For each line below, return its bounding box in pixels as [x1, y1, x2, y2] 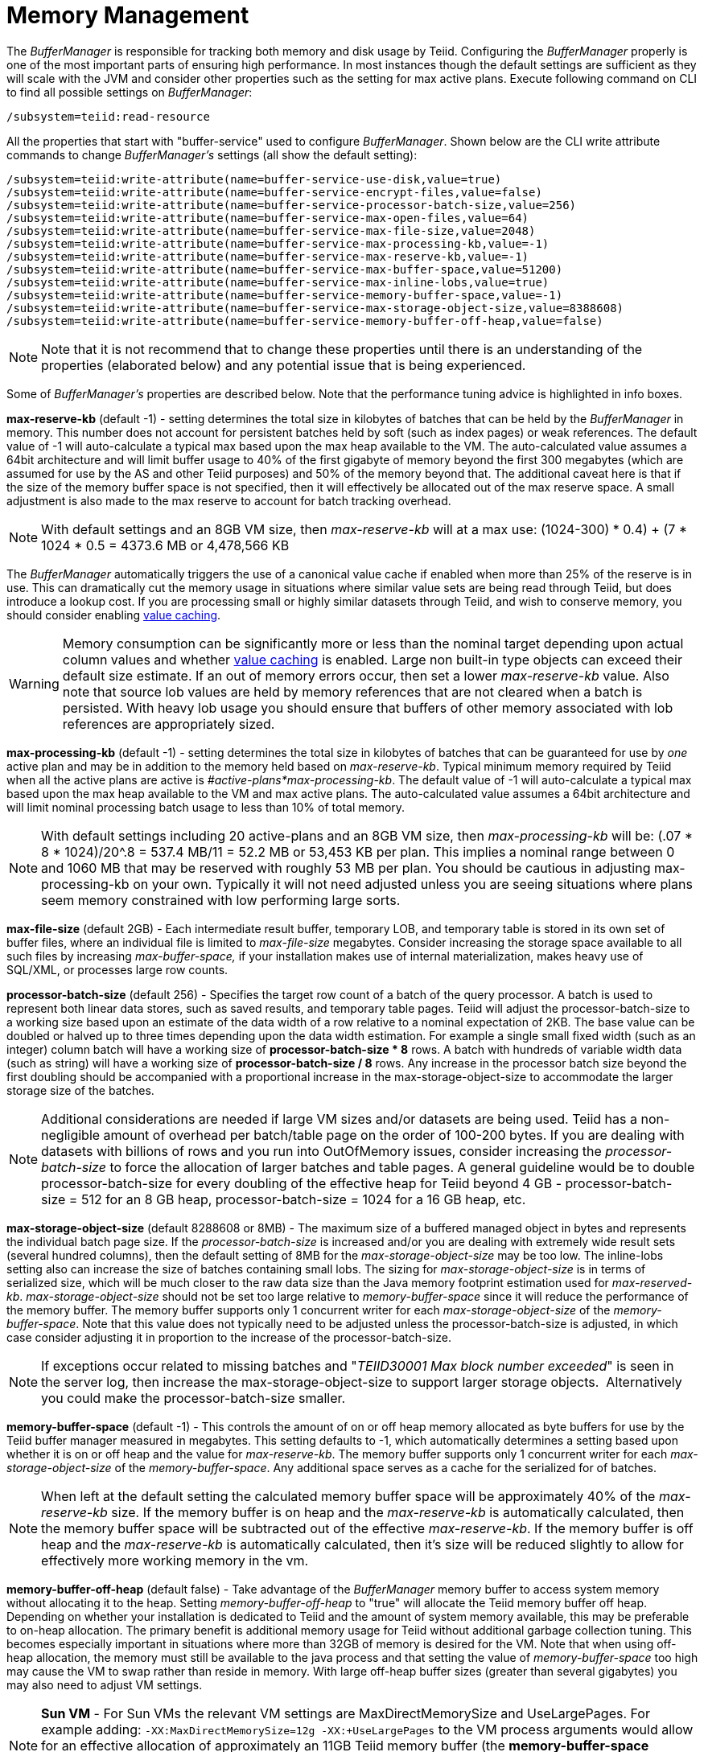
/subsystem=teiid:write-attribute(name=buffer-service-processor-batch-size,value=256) [6, 198, 577, 212]
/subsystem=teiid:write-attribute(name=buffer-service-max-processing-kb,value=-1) [6, 236, 550, 250]
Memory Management [6, 2, 249, 29]
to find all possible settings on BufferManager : [6, 84, 253, 99]
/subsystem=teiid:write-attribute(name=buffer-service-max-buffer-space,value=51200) [6, 262, 563, 276]
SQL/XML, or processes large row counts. [6, 962, 228, 977]
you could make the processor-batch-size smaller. [41, 1389, 346, 1406]
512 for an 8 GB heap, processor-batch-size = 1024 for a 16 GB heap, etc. [80, 1191, 526, 1207]
